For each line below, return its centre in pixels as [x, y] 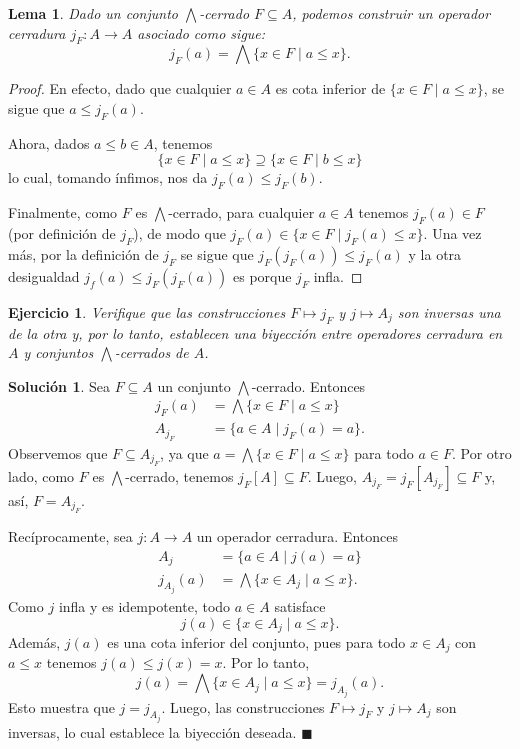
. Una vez [452, 232]
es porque [262, 275]
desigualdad [44, 275]
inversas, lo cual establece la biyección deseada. [152, 731]
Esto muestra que [61, 706]
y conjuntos [58, 352]
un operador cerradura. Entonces [297, 536]
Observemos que [58, 452]
